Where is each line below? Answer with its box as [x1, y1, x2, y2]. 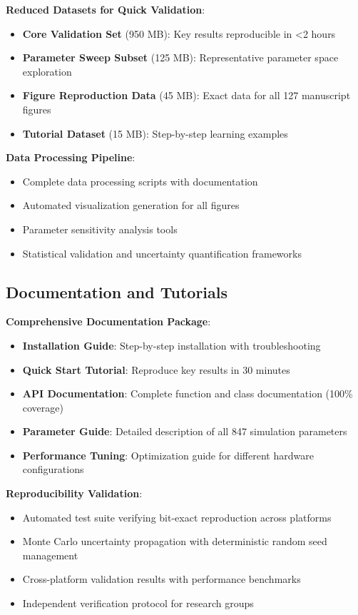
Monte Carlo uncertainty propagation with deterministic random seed [22, 534, 327, 549]
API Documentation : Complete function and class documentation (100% [22, 386, 353, 401]
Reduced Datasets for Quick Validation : [6, 2, 205, 16]
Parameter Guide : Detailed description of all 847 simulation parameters [22, 424, 347, 439]
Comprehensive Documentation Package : [6, 314, 211, 329]
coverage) [22, 400, 63, 415]
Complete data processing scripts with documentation [22, 173, 258, 188]
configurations [22, 462, 84, 477]
